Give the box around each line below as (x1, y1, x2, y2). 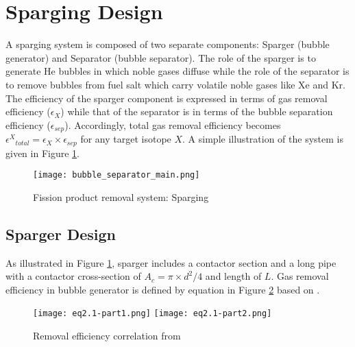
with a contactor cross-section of (5, 269, 141, 283)
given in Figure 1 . (5, 145, 79, 160)
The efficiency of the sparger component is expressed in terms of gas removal (5, 91, 328, 105)
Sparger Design (5, 223, 116, 244)
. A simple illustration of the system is (182, 132, 343, 146)
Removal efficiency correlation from (33, 328, 181, 343)
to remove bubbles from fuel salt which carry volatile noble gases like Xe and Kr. (5, 77, 345, 91)
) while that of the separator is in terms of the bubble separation (60, 104, 333, 119)
